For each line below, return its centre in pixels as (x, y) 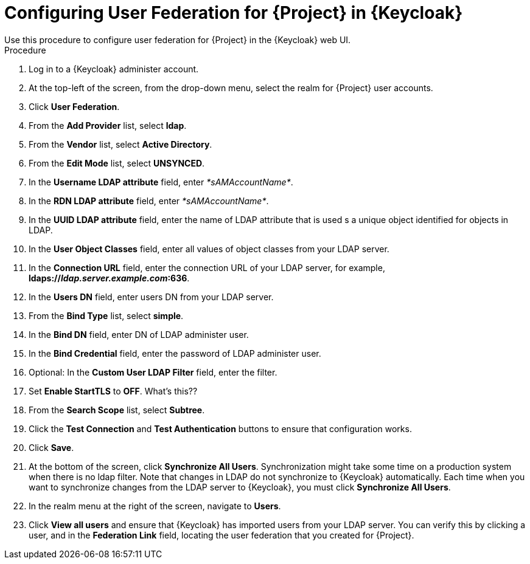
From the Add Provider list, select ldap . (108, 125)
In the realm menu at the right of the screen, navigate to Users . (155, 506)
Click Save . (51, 447)
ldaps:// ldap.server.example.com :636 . (109, 278)
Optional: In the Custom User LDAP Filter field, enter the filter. (153, 372)
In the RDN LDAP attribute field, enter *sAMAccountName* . (149, 201)
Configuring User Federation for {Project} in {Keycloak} (234, 13)
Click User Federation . (74, 106)
